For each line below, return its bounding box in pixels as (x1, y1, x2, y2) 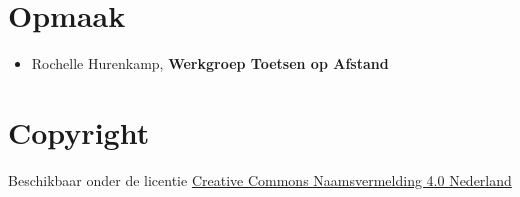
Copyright (8, 111, 150, 152)
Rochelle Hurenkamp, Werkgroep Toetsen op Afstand (31, 53, 389, 74)
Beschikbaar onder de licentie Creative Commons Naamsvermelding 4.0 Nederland (8, 169, 512, 190)
